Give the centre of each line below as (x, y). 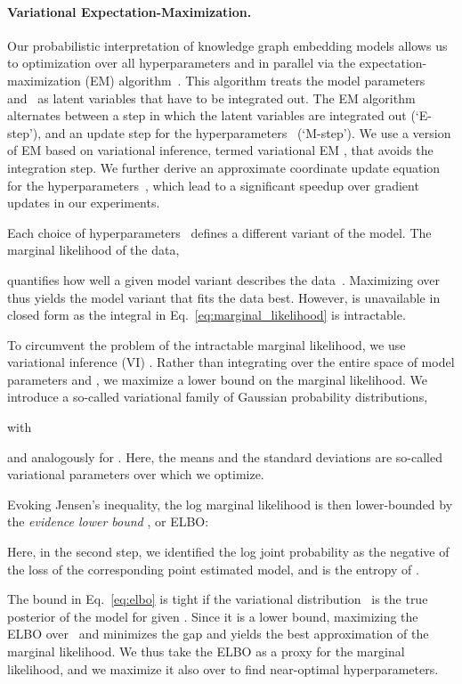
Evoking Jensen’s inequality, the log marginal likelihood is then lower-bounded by (230, 504)
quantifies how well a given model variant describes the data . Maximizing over (224, 279)
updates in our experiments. (84, 203)
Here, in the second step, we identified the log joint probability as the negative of (228, 552)
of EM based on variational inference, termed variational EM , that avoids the (220, 150)
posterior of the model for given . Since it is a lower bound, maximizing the (213, 616)
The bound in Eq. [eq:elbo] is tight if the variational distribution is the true (218, 599)
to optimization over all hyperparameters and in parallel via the (182, 63)
